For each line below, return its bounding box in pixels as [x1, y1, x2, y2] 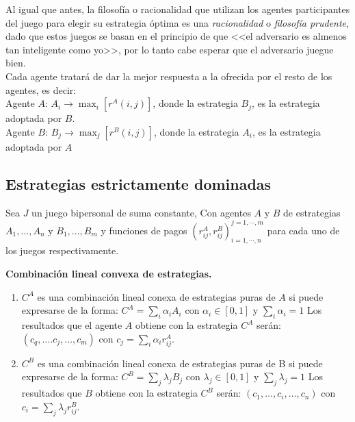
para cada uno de [267, 223, 340, 237]
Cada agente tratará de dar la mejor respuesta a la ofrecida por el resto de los [5, 69, 332, 83]
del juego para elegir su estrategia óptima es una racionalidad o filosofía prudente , [5, 15, 349, 29]
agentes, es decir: [5, 82, 77, 97]
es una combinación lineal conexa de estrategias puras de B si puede [37, 356, 323, 370]
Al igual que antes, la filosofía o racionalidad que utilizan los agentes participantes [5, 2, 350, 16]
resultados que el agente [21, 318, 122, 332]
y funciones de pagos [101, 223, 187, 237]
